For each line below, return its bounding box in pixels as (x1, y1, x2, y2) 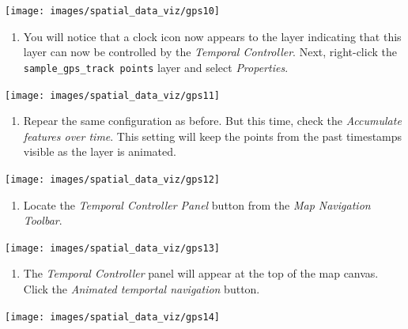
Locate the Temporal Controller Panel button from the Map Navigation (23, 196, 371, 213)
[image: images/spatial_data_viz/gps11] (5, 89, 221, 101)
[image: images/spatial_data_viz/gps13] (5, 242, 221, 254)
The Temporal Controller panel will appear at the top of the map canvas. (23, 265, 379, 282)
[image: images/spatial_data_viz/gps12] (5, 173, 221, 185)
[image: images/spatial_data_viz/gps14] (5, 311, 221, 323)
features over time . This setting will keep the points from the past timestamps (23, 127, 402, 144)
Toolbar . (23, 212, 62, 229)
